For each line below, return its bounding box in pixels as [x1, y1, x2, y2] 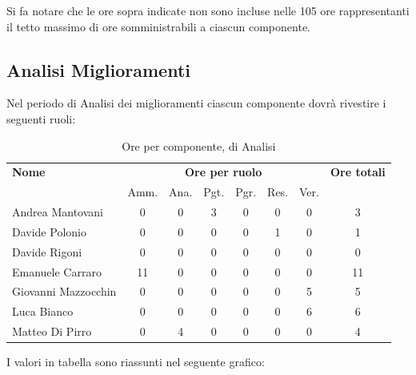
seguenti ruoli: [6, 110, 76, 127]
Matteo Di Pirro [12, 323, 92, 340]
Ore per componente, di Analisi [122, 137, 276, 154]
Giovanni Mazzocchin [12, 283, 117, 300]
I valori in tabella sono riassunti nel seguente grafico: [6, 353, 265, 370]
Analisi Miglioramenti [6, 57, 190, 82]
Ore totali [330, 163, 386, 180]
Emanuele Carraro [12, 263, 102, 280]
